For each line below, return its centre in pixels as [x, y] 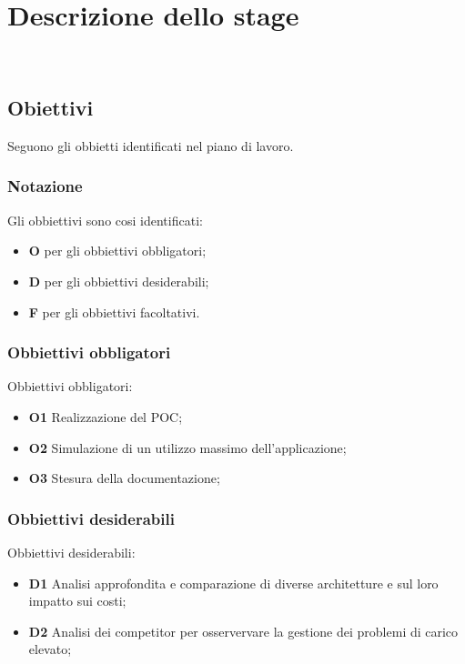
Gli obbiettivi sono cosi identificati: [105, 220]
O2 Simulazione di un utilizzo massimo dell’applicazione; [187, 447]
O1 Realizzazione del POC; [106, 416]
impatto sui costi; [77, 601]
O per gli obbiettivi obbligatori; [117, 251]
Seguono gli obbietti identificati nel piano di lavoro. [151, 145]
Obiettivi [51, 108]
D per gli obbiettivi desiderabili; [119, 281]
